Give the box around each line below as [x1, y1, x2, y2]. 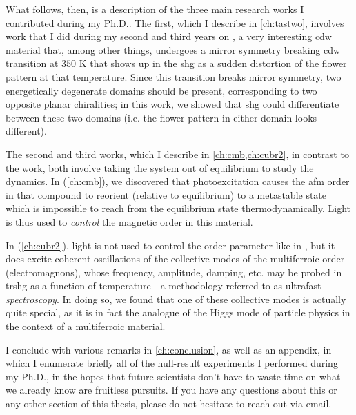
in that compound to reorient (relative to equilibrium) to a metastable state [6, 187, 327, 202]
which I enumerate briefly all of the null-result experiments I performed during [6, 356, 338, 370]
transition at [6, 56, 59, 70]
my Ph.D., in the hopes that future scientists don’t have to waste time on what [6, 369, 341, 383]
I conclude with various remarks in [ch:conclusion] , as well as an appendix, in [6, 342, 332, 356]
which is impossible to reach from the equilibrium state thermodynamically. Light [6, 201, 351, 215]
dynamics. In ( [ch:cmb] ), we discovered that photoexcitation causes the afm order [6, 174, 350, 189]
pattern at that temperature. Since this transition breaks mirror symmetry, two [6, 69, 342, 84]
